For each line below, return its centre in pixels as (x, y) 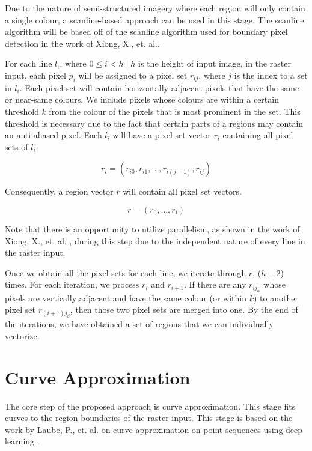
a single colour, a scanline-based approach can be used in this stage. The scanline (154, 20)
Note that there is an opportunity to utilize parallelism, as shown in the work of (152, 229)
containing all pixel (258, 135)
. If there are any (215, 284)
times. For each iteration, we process (72, 284)
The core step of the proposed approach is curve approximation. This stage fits (150, 406)
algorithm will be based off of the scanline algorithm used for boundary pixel (146, 32)
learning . (22, 441)
